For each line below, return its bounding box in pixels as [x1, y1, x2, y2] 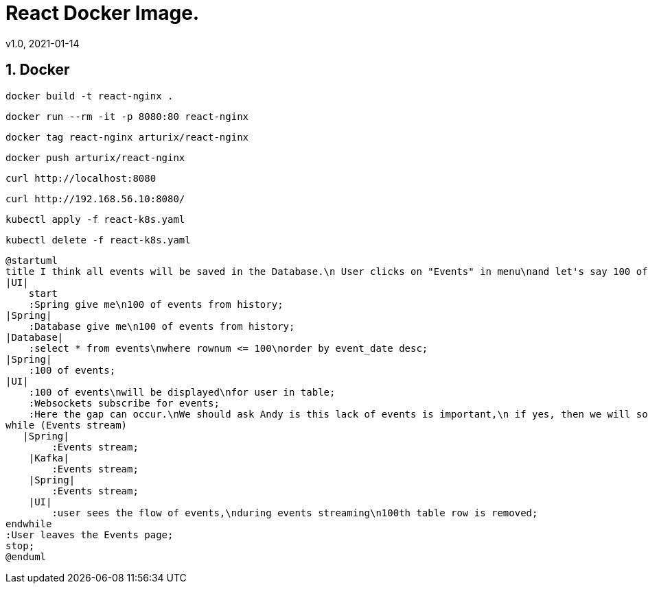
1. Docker [5, 61, 70, 79]
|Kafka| [28, 452, 69, 464]
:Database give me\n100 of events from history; [28, 320, 295, 332]
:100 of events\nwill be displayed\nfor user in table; [28, 386, 336, 398]
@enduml [5, 551, 47, 562]
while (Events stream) [5, 419, 128, 431]
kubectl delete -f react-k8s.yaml [5, 234, 191, 245]
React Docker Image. [5, 1, 200, 25]
